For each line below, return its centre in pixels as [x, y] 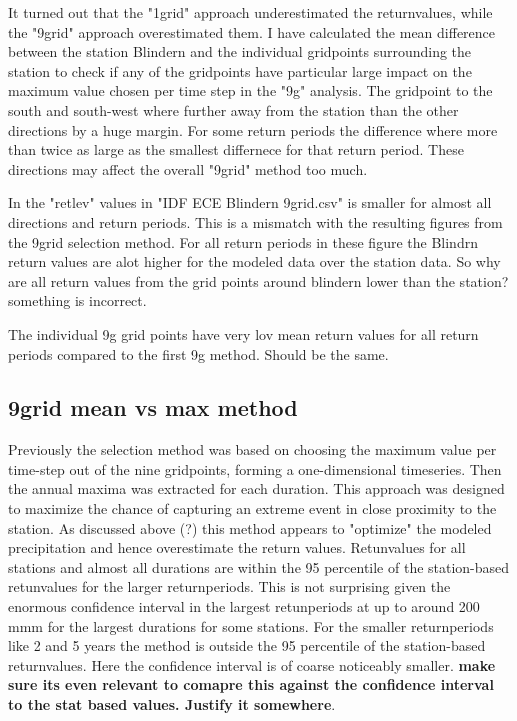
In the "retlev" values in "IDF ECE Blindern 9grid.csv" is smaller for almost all [250, 202]
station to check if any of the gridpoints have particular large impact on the [240, 70]
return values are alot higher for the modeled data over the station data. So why [254, 261]
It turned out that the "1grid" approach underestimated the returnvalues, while [250, 12]
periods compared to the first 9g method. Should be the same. [198, 353]
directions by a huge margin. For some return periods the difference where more [253, 129]
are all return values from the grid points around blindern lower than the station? [258, 280]
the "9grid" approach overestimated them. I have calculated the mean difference [252, 31]
